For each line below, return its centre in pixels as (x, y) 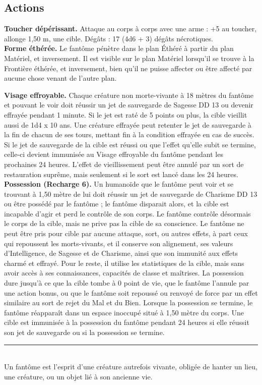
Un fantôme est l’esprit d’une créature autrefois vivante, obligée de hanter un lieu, (131, 367)
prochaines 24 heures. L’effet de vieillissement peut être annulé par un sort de (124, 164)
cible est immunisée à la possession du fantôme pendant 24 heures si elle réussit (127, 322)
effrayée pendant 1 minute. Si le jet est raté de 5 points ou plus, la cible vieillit (126, 114)
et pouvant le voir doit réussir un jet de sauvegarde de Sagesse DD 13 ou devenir (129, 105)
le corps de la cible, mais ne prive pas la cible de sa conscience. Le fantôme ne (124, 223)
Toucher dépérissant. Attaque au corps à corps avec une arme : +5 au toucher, (130, 29)
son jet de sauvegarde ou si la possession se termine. (84, 332)
